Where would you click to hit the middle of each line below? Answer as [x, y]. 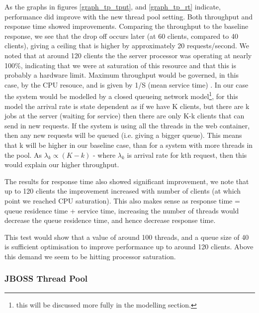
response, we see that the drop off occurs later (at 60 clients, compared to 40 [121, 36]
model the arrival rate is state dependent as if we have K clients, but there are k [127, 106]
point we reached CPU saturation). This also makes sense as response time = [122, 200]
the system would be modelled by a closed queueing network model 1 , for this [121, 95]
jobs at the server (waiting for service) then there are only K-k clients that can [125, 116]
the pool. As [23, 155]
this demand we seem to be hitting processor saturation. [90, 256]
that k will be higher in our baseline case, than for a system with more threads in [129, 145]
